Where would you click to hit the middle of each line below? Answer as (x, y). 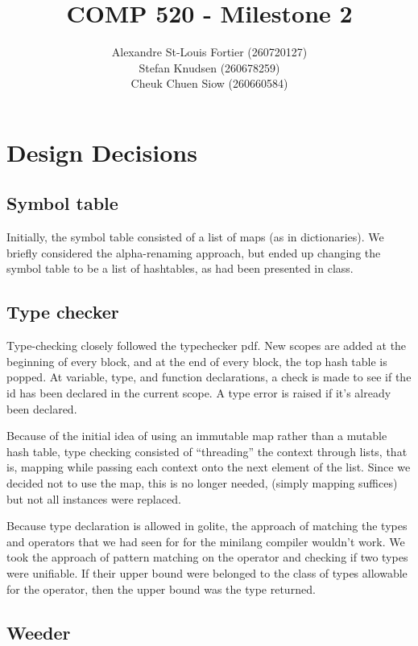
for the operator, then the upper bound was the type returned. (161, 588)
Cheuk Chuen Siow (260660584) (209, 83)
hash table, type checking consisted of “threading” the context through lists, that (207, 451)
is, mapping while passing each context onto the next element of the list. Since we (209, 467)
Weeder (39, 632)
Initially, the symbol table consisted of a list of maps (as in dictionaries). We (195, 237)
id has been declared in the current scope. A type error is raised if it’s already (199, 393)
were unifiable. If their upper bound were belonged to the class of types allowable (207, 573)
